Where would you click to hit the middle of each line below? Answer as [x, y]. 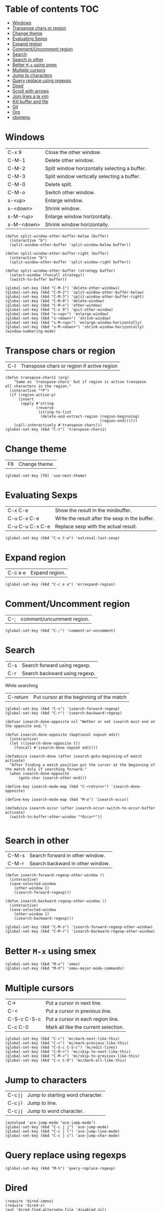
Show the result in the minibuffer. [93, 510]
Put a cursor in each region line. [82, 1019]
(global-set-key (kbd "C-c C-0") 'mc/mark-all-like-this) [66, 1060]
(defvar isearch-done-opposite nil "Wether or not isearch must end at [80, 722]
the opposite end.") [26, 726]
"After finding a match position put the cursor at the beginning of [82, 765]
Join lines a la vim [30, 96]
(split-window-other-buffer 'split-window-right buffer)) [70, 262]
